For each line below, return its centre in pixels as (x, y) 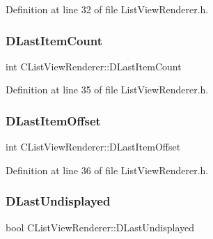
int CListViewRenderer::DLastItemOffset (93, 147)
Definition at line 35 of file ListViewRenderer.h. (107, 90)
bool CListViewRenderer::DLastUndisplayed (100, 227)
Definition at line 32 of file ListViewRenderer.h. (107, 9)
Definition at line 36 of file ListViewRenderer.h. (107, 170)
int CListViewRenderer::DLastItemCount (94, 66)
